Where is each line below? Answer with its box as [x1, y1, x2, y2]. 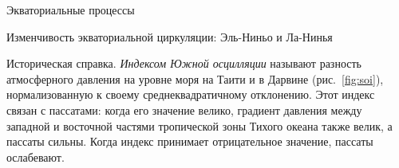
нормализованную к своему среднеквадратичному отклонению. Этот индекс [6, 86, 375, 103]
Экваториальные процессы [6, 2, 135, 18]
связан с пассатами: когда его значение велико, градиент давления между [6, 101, 362, 118]
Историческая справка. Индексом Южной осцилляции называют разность [6, 55, 361, 72]
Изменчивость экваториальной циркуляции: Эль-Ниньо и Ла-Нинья [6, 28, 333, 45]
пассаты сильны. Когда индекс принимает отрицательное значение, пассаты [6, 133, 373, 150]
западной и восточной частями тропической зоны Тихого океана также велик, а [6, 117, 393, 134]
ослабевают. [6, 148, 65, 165]
